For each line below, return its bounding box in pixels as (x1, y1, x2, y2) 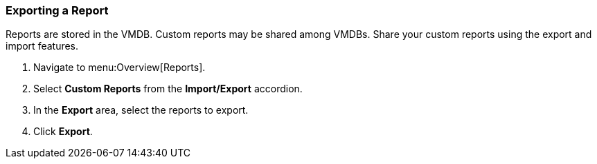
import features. (6, 40, 79, 52)
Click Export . (33, 125, 93, 138)
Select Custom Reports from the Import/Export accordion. (33, 83, 303, 95)
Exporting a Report (6, 3, 109, 17)
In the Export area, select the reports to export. (33, 104, 249, 116)
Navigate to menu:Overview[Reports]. (33, 61, 206, 74)
